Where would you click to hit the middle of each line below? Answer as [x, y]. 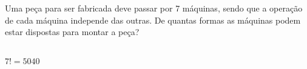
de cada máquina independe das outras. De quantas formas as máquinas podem [153, 20]
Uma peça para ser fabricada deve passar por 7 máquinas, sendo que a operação [154, 8]
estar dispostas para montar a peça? [72, 32]
